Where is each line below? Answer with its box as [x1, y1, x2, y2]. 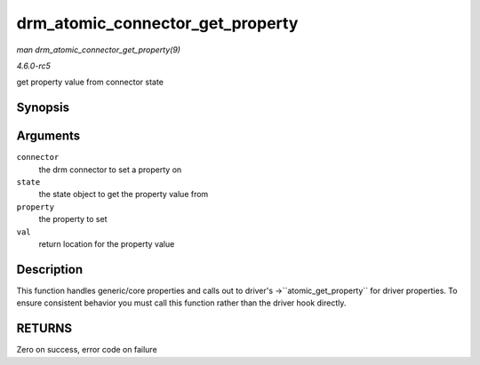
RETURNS [16, 321, 73, 337]
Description [16, 262, 84, 277]
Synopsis [16, 100, 70, 115]
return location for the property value [38, 238, 175, 249]
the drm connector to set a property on [38, 164, 182, 175]
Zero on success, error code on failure [16, 345, 157, 355]
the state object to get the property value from [38, 189, 209, 200]
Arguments [16, 129, 81, 144]
